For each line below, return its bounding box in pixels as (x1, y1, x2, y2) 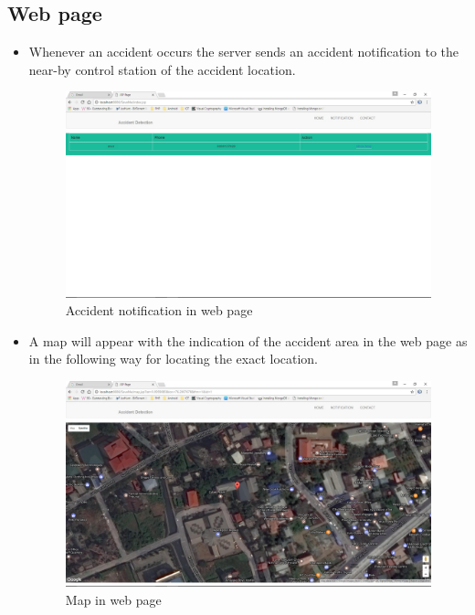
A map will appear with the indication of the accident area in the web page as (28, 331, 468, 350)
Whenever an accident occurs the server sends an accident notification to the (28, 42, 459, 61)
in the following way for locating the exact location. (28, 349, 319, 368)
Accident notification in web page (65, 301, 253, 320)
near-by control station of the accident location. (28, 59, 296, 79)
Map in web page (65, 589, 162, 609)
